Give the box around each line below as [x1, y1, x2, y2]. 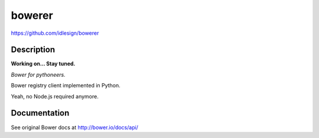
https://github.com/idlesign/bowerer [11, 29, 99, 37]
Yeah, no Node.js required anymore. [11, 93, 99, 100]
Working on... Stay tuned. [11, 60, 76, 67]
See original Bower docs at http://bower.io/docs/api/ [11, 124, 139, 131]
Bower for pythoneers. [11, 71, 66, 78]
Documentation [11, 108, 70, 118]
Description [11, 45, 56, 55]
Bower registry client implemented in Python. [11, 82, 121, 89]
